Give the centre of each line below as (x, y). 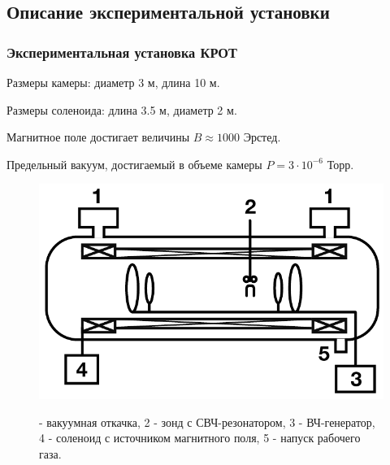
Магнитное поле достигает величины (98, 137)
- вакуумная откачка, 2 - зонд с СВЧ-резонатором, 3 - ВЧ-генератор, (207, 422)
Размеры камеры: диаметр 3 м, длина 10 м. (113, 82)
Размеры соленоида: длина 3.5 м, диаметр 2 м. (122, 109)
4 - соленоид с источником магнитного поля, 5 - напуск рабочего (200, 438)
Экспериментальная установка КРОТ (122, 52)
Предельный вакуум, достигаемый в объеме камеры (134, 164)
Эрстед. (262, 137)
